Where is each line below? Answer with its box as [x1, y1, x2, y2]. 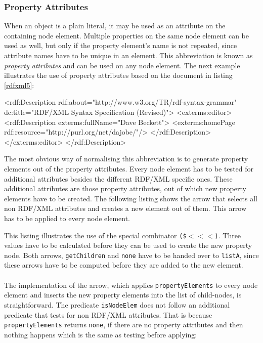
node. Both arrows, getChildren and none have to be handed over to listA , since [4, 249, 259, 260]
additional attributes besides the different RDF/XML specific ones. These [4, 173, 233, 184]
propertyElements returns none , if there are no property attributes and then [4, 319, 243, 330]
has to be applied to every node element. [4, 212, 130, 223]
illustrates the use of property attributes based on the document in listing [4, 70, 233, 80]
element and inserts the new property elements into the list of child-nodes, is [4, 289, 242, 300]
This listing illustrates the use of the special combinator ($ [4, 230, 187, 240]
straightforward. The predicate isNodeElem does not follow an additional [4, 299, 230, 310]
